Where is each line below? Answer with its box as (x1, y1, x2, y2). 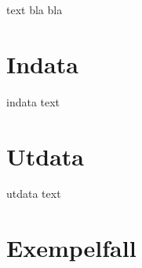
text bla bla (6, 2, 63, 17)
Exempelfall (6, 232, 137, 264)
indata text (6, 93, 60, 110)
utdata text (6, 185, 61, 202)
